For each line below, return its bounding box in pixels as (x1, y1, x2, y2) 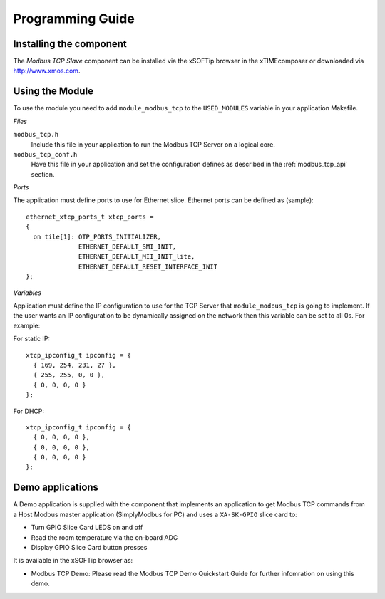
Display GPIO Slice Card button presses (31, 543, 148, 551)
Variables (13, 288, 42, 297)
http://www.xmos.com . (13, 66, 81, 75)
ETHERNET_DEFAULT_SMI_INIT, (78, 243, 177, 251)
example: (13, 321, 41, 330)
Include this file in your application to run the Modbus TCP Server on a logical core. (31, 140, 276, 149)
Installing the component (13, 38, 128, 50)
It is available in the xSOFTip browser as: (13, 556, 133, 565)
